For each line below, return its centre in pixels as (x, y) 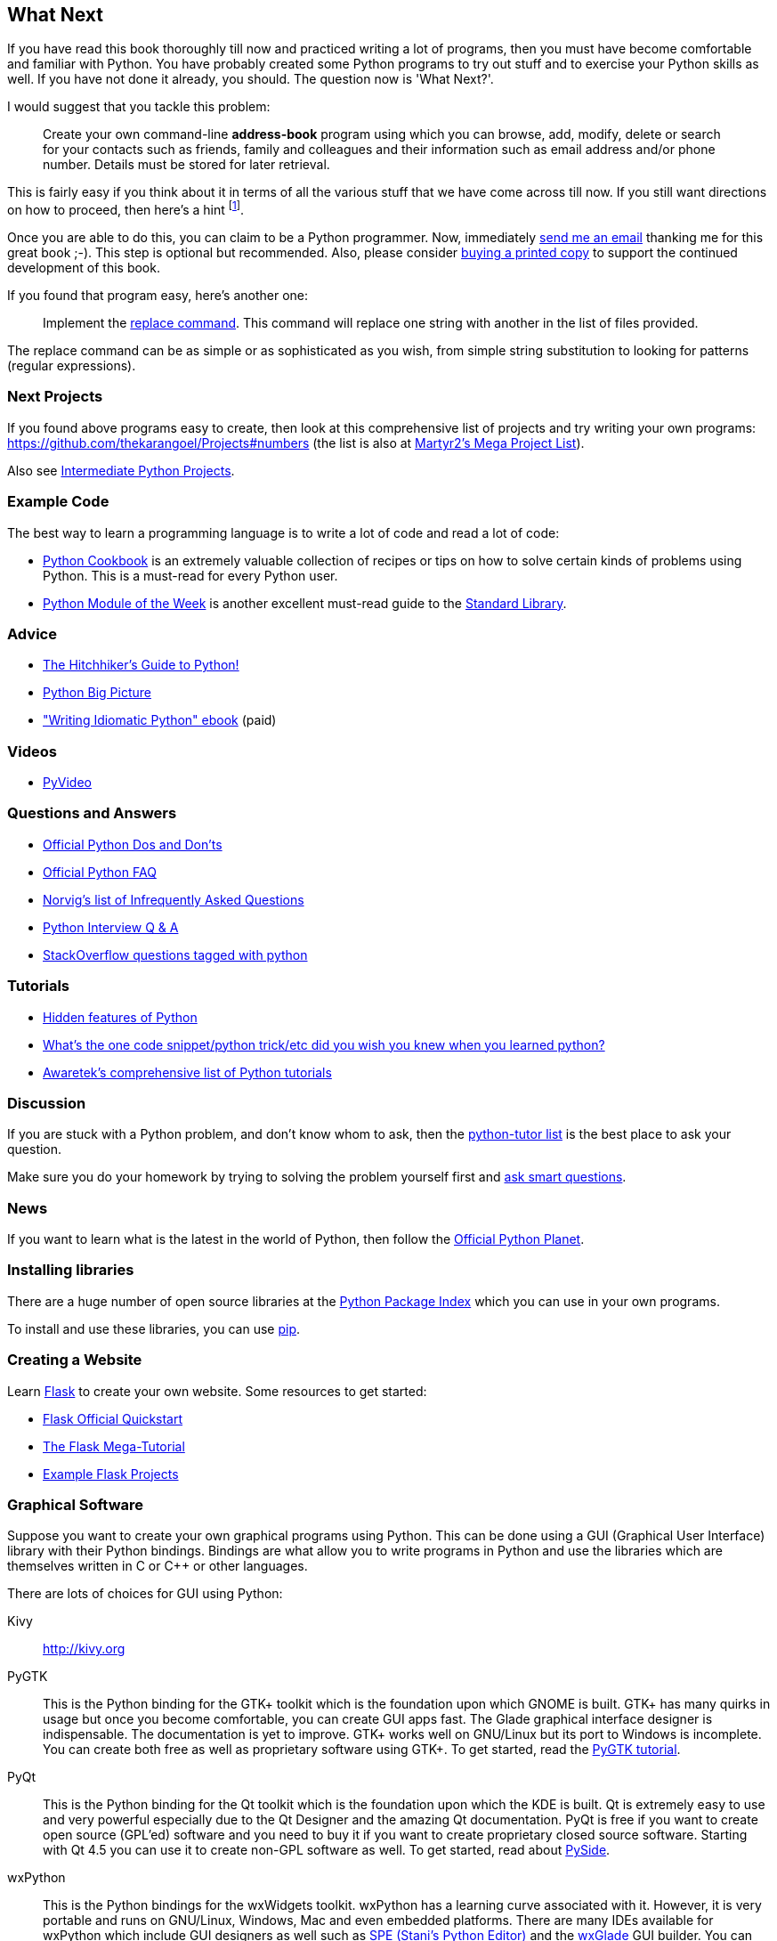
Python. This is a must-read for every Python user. (190, 575)
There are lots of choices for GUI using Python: (145, 1594)
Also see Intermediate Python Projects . (121, 470)
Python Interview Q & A (111, 927)
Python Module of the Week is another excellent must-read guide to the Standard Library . (305, 603)
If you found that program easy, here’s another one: (158, 296)
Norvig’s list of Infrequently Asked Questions (174, 899)
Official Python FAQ (100, 872)
